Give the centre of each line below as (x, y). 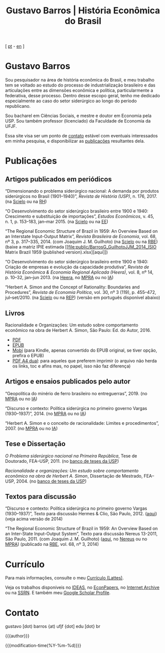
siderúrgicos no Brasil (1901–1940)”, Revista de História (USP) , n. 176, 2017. (81, 196)
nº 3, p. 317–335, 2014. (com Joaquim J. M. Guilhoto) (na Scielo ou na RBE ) (82, 242)
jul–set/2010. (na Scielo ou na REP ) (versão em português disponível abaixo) (83, 298)
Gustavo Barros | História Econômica (83, 11)
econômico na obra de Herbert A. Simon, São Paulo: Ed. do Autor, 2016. (78, 330)
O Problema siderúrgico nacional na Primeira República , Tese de (71, 456)
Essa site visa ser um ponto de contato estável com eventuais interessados (82, 136)
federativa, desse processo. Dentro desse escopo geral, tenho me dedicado (83, 96)
